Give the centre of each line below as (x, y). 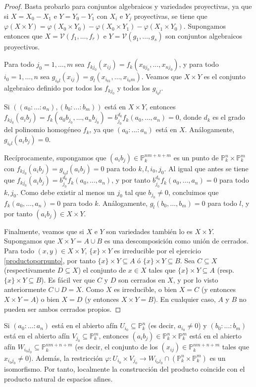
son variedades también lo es (149, 231)
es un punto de (196, 158)
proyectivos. (22, 46)
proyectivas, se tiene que (171, 16)
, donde (190, 117)
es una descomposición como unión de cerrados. (176, 241)
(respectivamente (30, 270)
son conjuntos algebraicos (204, 35)
